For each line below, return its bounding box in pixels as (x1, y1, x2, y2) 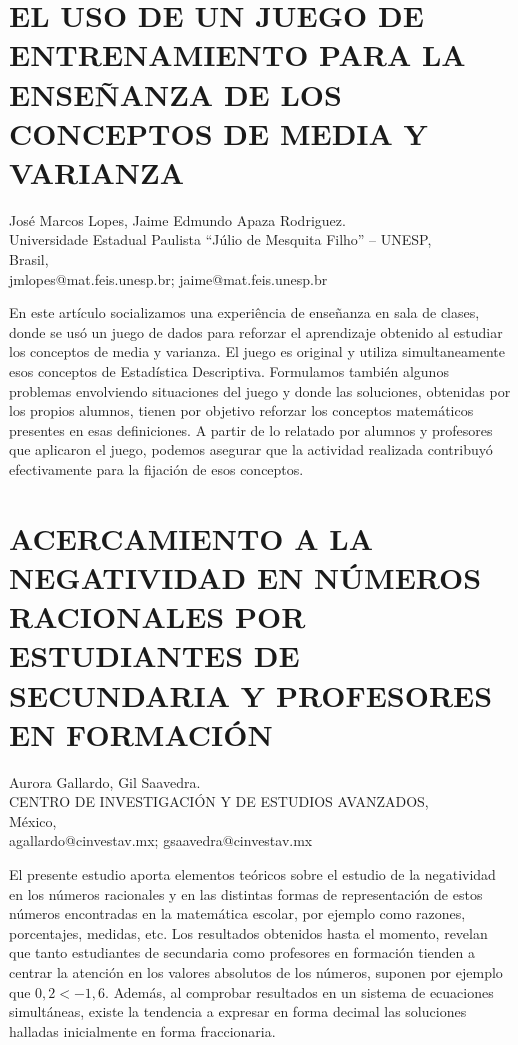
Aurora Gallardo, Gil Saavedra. (9, 771, 201, 792)
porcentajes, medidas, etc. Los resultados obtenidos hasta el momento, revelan (9, 922, 488, 943)
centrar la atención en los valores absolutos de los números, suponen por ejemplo (9, 962, 503, 982)
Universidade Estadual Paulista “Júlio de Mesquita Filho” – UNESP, (9, 229, 432, 250)
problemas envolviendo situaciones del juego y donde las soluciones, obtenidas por (9, 380, 511, 401)
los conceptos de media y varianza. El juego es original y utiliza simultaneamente (9, 341, 505, 362)
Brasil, (9, 249, 49, 270)
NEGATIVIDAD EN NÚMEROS (9, 556, 482, 597)
